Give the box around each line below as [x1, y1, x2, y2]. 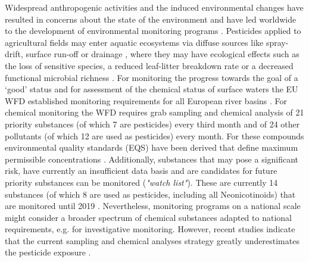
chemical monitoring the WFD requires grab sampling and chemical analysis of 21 [5, 106, 304, 118]
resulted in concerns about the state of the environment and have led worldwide [5, 13, 296, 25]
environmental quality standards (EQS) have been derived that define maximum [5, 141, 298, 154]
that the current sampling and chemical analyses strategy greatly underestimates [5, 234, 299, 247]
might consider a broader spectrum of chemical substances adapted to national [5, 211, 292, 223]
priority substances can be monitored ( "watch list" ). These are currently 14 [5, 176, 278, 188]
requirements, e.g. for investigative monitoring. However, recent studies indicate [5, 223, 295, 235]
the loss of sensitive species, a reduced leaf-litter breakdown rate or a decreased [5, 59, 294, 71]
